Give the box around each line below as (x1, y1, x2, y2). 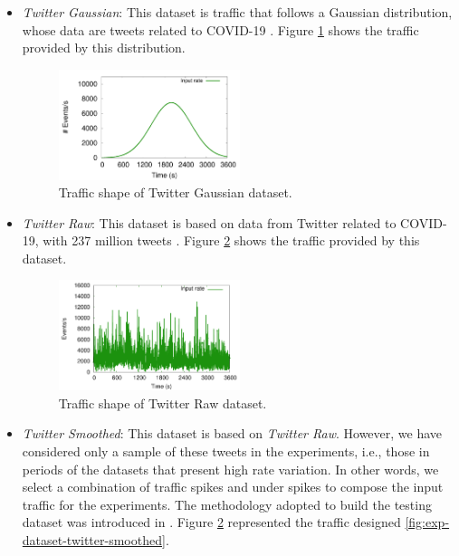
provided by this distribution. (22, 38, 186, 57)
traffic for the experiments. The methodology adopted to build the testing (22, 494, 432, 513)
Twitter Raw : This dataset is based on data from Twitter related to (22, 213, 397, 232)
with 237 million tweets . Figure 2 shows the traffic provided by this (43, 231, 420, 250)
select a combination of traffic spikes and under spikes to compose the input (22, 477, 444, 496)
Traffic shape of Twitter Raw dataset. (58, 393, 267, 412)
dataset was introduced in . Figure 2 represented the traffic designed (22, 513, 401, 532)
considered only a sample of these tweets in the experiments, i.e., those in (22, 441, 430, 460)
